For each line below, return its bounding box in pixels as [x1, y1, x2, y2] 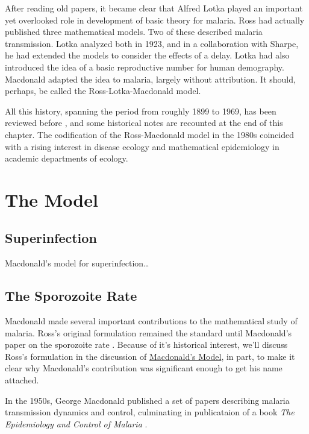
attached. [5, 374, 39, 386]
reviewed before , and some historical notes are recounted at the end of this [5, 116, 283, 129]
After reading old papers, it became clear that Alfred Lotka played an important [5, 2, 303, 14]
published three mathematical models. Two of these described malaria [5, 25, 263, 38]
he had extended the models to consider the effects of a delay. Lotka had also [5, 49, 290, 61]
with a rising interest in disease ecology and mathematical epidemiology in [5, 140, 279, 153]
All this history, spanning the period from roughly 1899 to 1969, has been [5, 104, 276, 117]
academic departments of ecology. [5, 152, 128, 165]
